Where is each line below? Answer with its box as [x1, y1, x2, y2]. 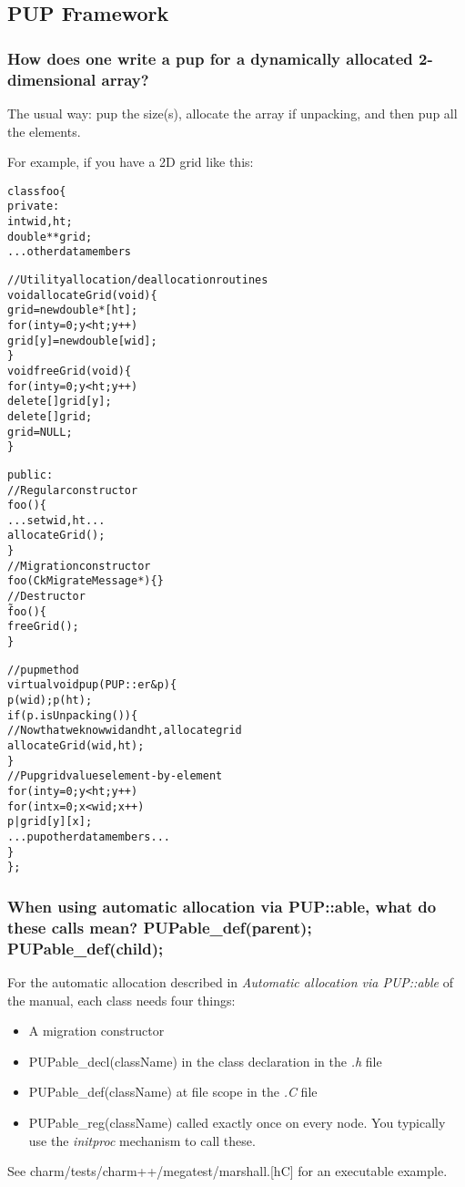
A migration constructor [28, 1021, 165, 1040]
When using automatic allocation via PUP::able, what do [7, 894, 437, 917]
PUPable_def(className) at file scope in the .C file [28, 1082, 318, 1101]
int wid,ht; [7, 215, 73, 229]
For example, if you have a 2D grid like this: [7, 152, 254, 171]
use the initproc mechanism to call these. [28, 1130, 256, 1150]
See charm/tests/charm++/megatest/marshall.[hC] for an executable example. [7, 1161, 448, 1181]
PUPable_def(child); [7, 936, 164, 959]
